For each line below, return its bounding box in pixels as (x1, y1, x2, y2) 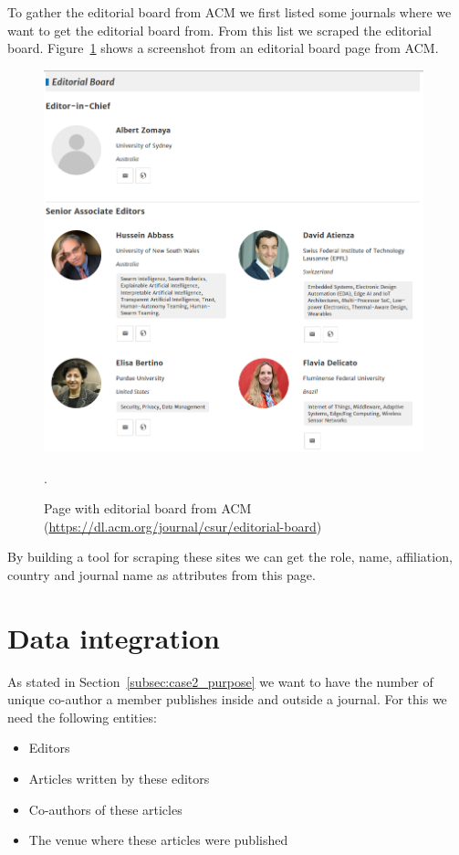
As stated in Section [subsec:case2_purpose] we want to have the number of (7, 671, 433, 691)
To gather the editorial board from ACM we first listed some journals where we (7, 3, 452, 21)
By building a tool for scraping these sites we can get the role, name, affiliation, (7, 547, 453, 566)
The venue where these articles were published (28, 830, 288, 850)
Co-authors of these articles (28, 799, 183, 818)
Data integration (7, 618, 220, 656)
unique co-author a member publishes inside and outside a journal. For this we (7, 690, 447, 709)
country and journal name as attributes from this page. (7, 565, 316, 584)
